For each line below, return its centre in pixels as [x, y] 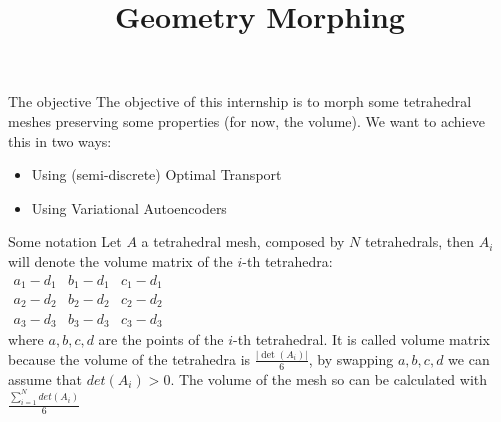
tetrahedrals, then [420, 241]
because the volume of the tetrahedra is [129, 358]
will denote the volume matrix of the [120, 260]
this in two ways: [60, 140]
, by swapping [351, 358]
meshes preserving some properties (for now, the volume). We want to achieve [246, 120]
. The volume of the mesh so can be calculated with [329, 378]
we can [469, 358]
